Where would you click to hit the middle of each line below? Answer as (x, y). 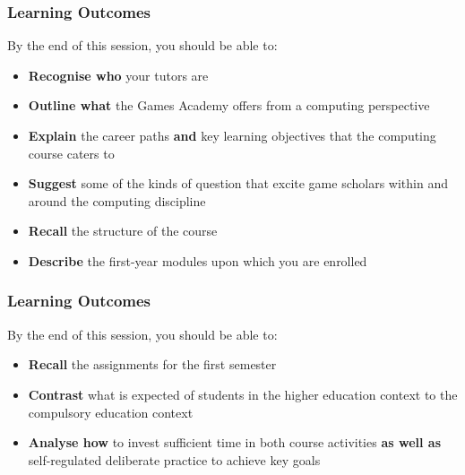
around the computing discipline (117, 200)
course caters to (71, 153)
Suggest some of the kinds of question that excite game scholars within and (238, 183)
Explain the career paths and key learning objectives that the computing (232, 135)
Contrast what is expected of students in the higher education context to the (243, 394)
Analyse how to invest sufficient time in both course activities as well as (234, 442)
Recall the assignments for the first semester (152, 364)
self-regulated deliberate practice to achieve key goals (174, 459)
